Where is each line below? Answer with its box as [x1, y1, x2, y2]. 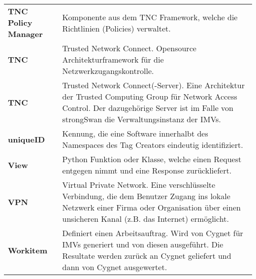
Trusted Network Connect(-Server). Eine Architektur [62, 79, 245, 91]
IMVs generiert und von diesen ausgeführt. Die [62, 239, 224, 250]
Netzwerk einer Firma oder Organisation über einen [62, 202, 241, 213]
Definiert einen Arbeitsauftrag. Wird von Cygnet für [62, 227, 243, 239]
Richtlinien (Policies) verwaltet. [62, 22, 171, 34]
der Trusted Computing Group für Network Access [62, 91, 237, 102]
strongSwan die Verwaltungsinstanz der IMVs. [62, 113, 221, 125]
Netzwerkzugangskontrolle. [62, 65, 154, 76]
